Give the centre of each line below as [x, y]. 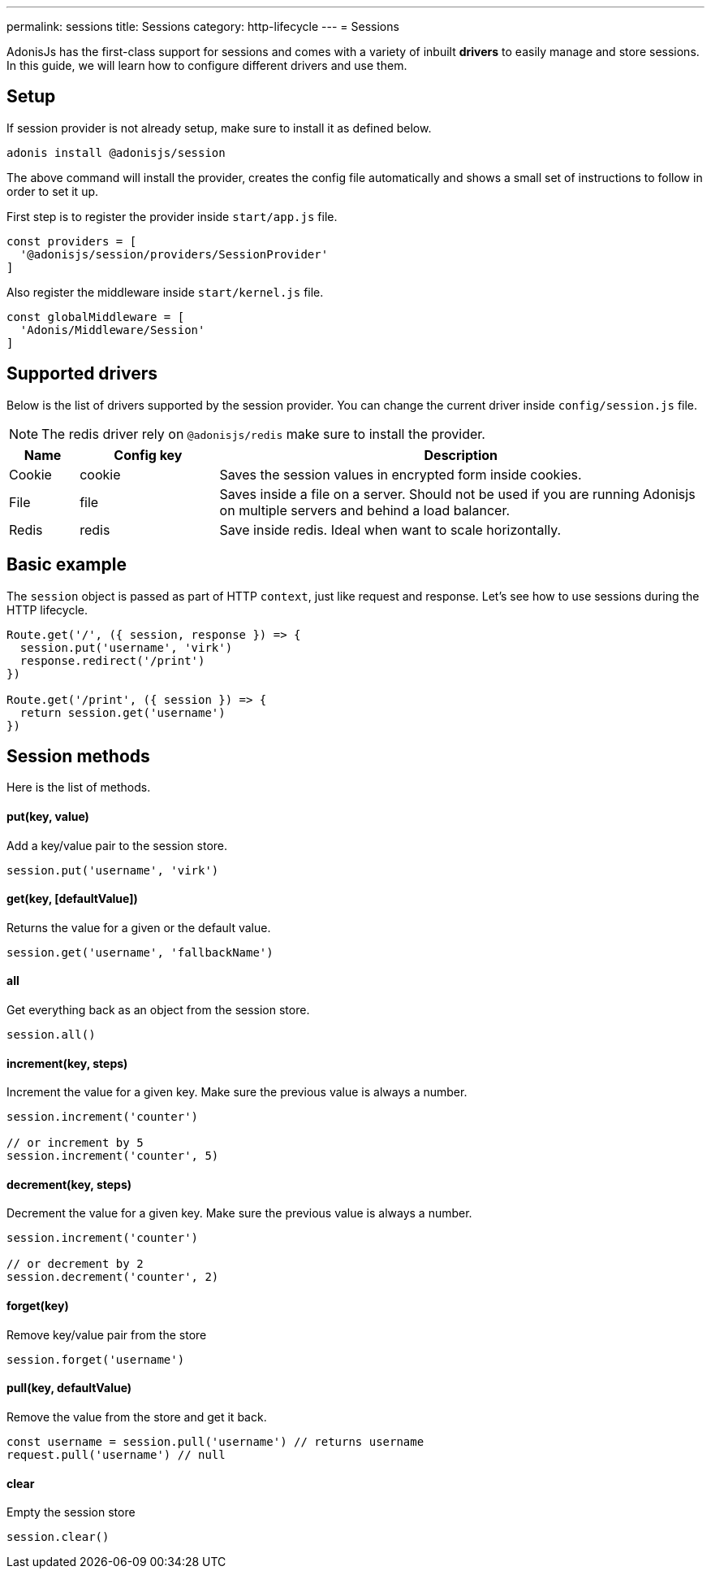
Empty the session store [71, 1512]
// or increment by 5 [75, 1143]
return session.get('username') [123, 712]
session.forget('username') [96, 1359]
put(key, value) [48, 816]
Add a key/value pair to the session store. [117, 845]
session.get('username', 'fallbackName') [140, 952]
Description [461, 455]
